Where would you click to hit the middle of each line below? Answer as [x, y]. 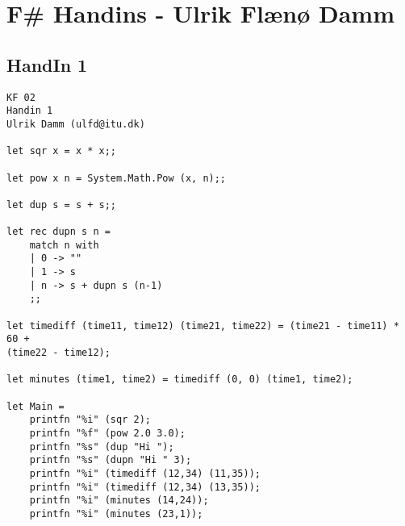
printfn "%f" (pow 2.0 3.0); [107, 433]
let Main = [35, 406]
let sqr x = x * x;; [62, 151]
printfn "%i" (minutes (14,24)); [119, 501]
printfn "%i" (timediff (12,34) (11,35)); [145, 473]
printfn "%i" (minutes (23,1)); [116, 513]
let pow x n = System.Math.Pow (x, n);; [117, 178]
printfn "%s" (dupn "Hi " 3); [111, 460]
